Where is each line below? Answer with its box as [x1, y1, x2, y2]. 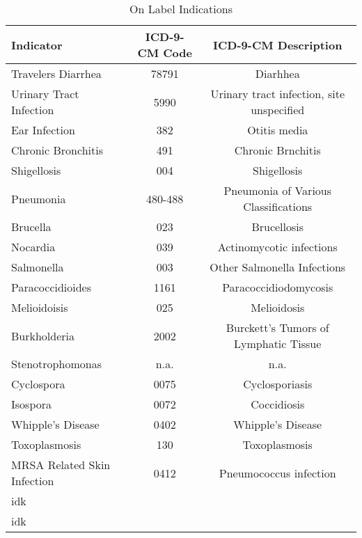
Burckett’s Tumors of [226, 319, 329, 335]
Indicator [11, 36, 63, 53]
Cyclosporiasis [243, 376, 313, 392]
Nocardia [11, 239, 56, 255]
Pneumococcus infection [219, 464, 336, 481]
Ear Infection [11, 122, 75, 138]
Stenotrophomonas [11, 356, 102, 372]
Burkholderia [11, 327, 75, 344]
